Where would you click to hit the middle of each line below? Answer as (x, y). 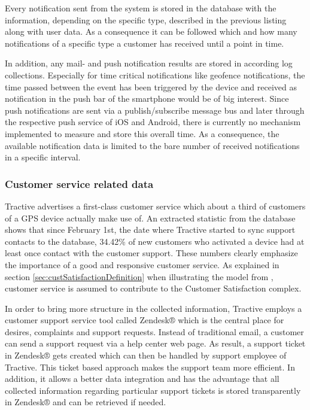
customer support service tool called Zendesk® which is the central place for (145, 320)
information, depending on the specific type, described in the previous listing (146, 19)
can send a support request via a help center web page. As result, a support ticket (155, 343)
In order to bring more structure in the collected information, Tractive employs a (154, 308)
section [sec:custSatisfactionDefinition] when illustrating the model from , (139, 276)
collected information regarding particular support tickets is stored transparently (153, 390)
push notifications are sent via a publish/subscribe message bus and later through (155, 110)
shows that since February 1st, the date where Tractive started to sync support (150, 230)
